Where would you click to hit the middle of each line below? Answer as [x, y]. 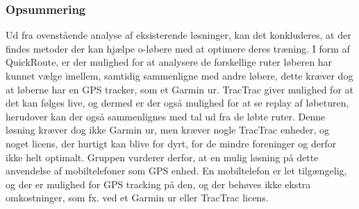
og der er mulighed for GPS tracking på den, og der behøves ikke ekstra [158, 184]
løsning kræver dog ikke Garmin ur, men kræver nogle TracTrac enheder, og [168, 130]
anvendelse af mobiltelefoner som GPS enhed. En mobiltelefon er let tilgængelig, [176, 171]
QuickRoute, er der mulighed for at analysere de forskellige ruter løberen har [169, 62]
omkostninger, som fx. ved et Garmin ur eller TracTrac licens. [137, 198]
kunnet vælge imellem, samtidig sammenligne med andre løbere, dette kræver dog [179, 75]
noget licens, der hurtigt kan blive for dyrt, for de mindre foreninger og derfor [171, 143]
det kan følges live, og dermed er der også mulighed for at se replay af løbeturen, [177, 103]
